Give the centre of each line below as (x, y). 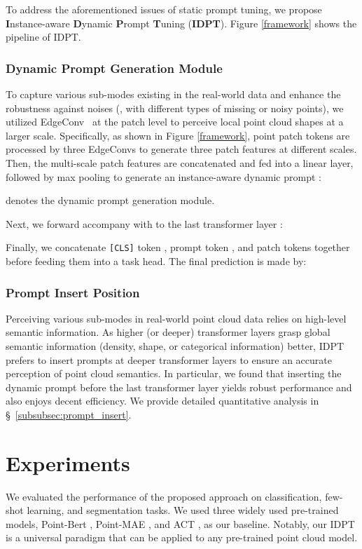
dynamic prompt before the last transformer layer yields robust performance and (179, 387)
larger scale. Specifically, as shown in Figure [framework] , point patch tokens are (178, 135)
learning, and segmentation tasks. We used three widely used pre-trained (183, 510)
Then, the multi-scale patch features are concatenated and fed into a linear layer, (180, 162)
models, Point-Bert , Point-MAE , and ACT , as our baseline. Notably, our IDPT (180, 523)
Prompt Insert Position (73, 292)
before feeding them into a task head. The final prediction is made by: (156, 261)
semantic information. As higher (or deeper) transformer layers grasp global (168, 332)
